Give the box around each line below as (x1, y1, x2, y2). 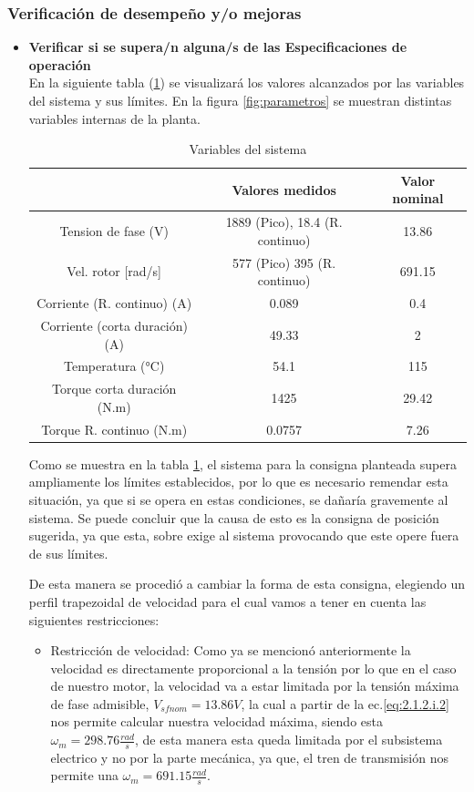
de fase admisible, (50, 694, 149, 713)
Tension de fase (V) (59, 221, 169, 241)
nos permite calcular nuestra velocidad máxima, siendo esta (50, 712, 383, 731)
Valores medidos (232, 180, 336, 199)
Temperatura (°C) (64, 356, 165, 375)
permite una (50, 766, 118, 785)
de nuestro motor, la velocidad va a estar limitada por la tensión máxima (50, 676, 459, 695)
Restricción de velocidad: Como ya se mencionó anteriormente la (50, 641, 411, 660)
